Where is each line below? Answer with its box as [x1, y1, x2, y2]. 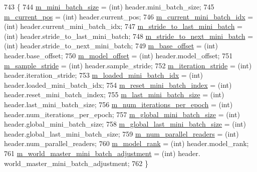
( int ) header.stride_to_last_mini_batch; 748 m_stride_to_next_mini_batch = [4, 30, 253, 41]
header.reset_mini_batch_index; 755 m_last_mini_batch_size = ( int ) [4, 89, 224, 100]
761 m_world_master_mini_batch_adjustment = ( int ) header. [4, 148, 200, 158]
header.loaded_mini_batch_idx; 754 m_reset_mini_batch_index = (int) [4, 79, 232, 90]
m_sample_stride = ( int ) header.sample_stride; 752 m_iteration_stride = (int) [4, 60, 252, 70]
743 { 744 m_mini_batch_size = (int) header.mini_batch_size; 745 [4, 1, 214, 11]
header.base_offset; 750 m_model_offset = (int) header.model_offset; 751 [4, 50, 233, 60]
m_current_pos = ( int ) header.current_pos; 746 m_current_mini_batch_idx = [4, 11, 253, 21]
